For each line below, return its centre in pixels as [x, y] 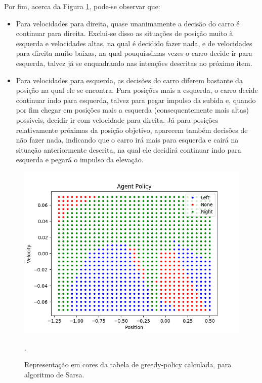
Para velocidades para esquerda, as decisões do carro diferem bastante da [129, 80]
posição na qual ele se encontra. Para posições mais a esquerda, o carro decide [137, 90]
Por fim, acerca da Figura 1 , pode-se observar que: [82, 6]
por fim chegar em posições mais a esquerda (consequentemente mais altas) [133, 110]
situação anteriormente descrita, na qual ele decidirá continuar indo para [128, 149]
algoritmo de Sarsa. [54, 374]
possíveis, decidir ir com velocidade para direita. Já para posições [117, 119]
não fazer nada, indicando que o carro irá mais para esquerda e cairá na [127, 140]
